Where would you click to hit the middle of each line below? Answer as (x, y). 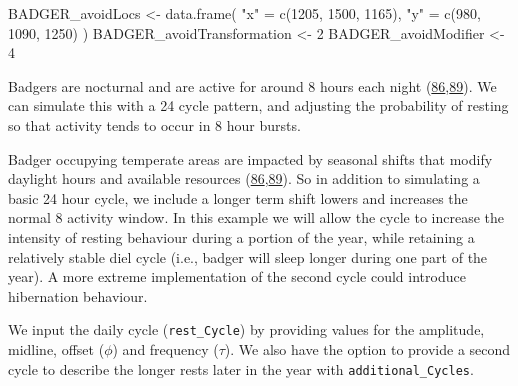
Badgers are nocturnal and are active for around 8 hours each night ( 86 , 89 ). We (252, 85)
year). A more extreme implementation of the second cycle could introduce (237, 276)
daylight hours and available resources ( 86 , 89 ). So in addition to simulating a (244, 178)
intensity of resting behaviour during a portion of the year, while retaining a (241, 236)
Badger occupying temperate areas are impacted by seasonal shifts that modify (250, 158)
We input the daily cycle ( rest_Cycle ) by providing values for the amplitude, (246, 329)
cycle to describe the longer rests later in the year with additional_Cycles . (241, 368)
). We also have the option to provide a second (367, 348)
